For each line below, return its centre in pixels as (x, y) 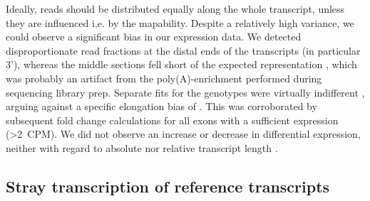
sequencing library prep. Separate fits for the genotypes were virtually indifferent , (185, 92)
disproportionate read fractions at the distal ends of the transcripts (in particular (183, 50)
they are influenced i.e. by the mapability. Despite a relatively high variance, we (180, 22)
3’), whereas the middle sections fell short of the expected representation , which (181, 64)
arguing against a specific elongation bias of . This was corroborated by (161, 106)
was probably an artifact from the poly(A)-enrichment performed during (164, 78)
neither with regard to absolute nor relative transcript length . (142, 147)
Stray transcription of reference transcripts (168, 186)
